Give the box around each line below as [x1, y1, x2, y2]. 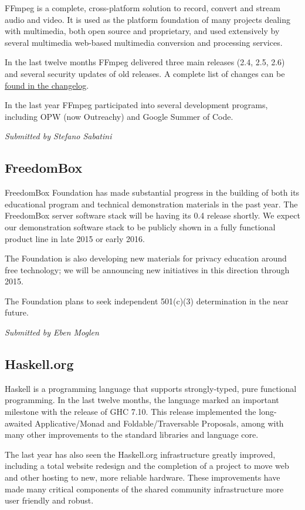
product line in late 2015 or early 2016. [5, 232, 145, 244]
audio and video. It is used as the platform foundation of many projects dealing [5, 13, 290, 25]
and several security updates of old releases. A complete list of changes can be [5, 67, 285, 79]
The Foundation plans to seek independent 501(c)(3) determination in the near [5, 294, 289, 307]
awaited [5, 417, 32, 429]
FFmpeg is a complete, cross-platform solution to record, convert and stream [5, 2, 280, 14]
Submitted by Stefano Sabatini [5, 130, 112, 142]
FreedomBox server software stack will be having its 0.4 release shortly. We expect [5, 209, 300, 222]
